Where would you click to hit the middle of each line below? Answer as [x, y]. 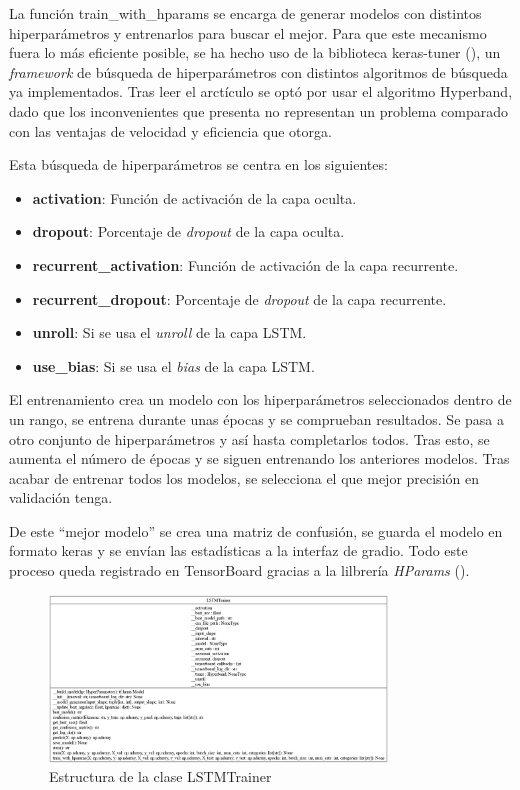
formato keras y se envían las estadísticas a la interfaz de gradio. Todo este [238, 550]
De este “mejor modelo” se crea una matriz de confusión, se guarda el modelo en [256, 530]
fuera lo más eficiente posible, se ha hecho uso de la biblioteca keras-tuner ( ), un [255, 52]
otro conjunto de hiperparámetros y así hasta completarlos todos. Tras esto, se [249, 438]
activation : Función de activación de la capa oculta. [194, 197]
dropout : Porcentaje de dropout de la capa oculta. [188, 231]
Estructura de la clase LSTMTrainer [160, 776]
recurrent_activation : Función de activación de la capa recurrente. [245, 264]
